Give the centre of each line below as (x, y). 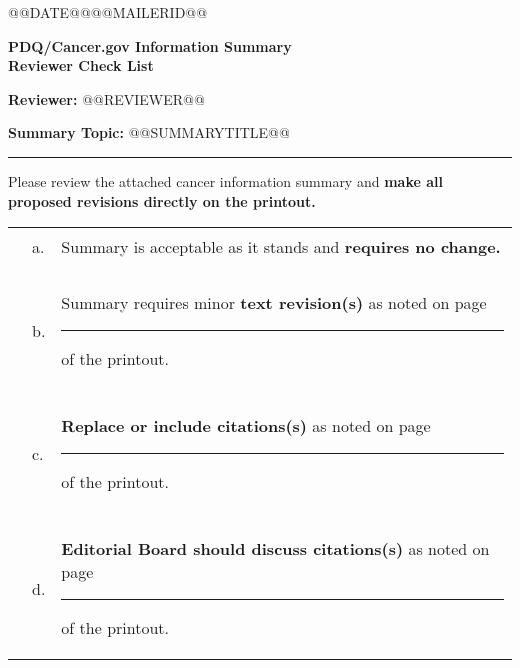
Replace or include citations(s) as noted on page (246, 426)
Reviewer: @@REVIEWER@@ (106, 98)
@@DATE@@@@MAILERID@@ (108, 12)
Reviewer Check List (81, 65)
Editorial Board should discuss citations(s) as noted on (275, 549)
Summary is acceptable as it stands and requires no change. (281, 247)
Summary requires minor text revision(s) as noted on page (274, 303)
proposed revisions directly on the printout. (162, 200)
